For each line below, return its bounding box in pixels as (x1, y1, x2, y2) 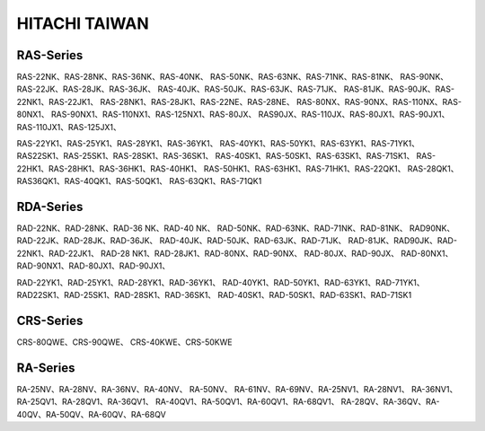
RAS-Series (16, 48, 84, 63)
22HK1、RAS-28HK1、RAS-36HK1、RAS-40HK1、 (16, 163, 202, 174)
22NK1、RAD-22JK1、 (16, 248, 99, 259)
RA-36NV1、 (410, 383, 458, 394)
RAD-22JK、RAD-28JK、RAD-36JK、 (16, 235, 158, 246)
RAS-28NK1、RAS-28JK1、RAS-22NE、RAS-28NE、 (100, 96, 295, 107)
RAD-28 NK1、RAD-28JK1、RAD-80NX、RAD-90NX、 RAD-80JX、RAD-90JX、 (100, 248, 400, 259)
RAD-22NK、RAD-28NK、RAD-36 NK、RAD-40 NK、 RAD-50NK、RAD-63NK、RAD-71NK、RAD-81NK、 (16, 223, 408, 233)
